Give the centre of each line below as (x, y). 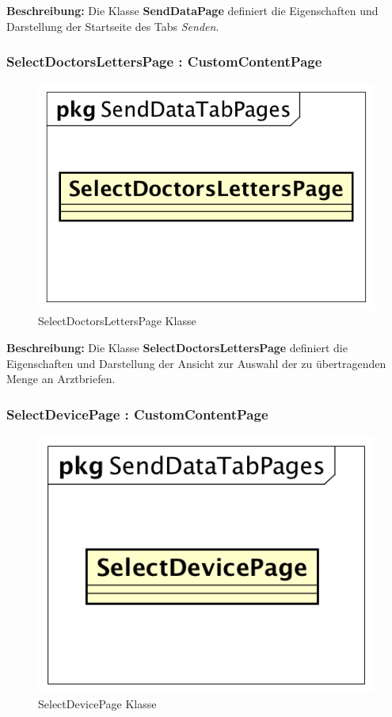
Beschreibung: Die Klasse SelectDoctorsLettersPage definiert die (177, 347)
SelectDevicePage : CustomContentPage (137, 414)
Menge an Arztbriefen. (61, 379)
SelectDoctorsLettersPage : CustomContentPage (164, 61)
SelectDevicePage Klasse (97, 704)
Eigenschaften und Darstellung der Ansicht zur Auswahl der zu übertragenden (196, 363)
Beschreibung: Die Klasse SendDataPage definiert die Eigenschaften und (192, 10)
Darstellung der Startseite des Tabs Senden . (113, 26)
